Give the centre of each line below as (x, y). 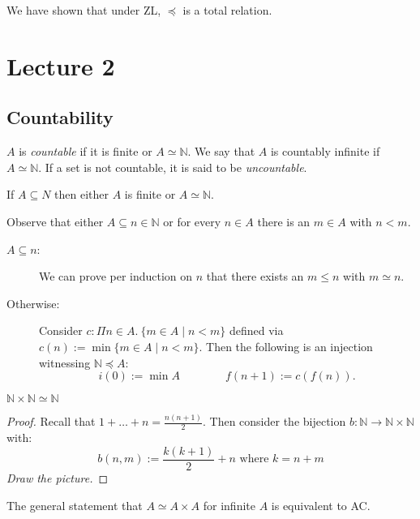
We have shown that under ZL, (84, 10)
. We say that (221, 151)
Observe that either (55, 221)
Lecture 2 (61, 65)
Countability (60, 117)
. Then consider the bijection (274, 421)
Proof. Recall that (51, 421)
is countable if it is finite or (86, 151)
